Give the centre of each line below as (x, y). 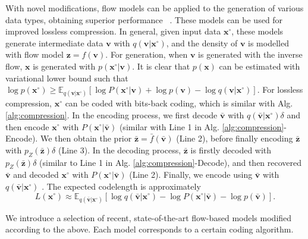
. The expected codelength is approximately (121, 186)
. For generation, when (147, 54)
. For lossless (280, 89)
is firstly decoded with (231, 150)
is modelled (268, 43)
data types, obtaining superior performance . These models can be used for (144, 19)
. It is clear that (161, 66)
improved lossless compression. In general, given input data (113, 31)
